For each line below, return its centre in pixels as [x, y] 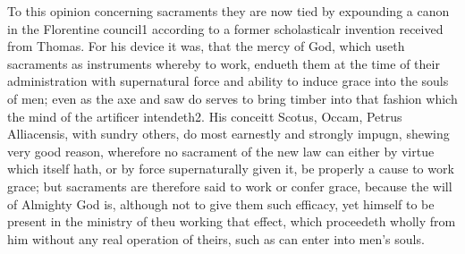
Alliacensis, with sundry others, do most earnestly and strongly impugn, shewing [228, 134]
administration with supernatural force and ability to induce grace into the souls [228, 81]
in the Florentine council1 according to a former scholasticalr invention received [225, 28]
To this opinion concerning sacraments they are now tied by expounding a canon [228, 11]
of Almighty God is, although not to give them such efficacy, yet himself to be [221, 203]
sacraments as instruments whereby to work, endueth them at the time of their [224, 63]
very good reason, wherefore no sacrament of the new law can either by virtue [221, 151]
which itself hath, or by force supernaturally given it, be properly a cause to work [231, 169]
